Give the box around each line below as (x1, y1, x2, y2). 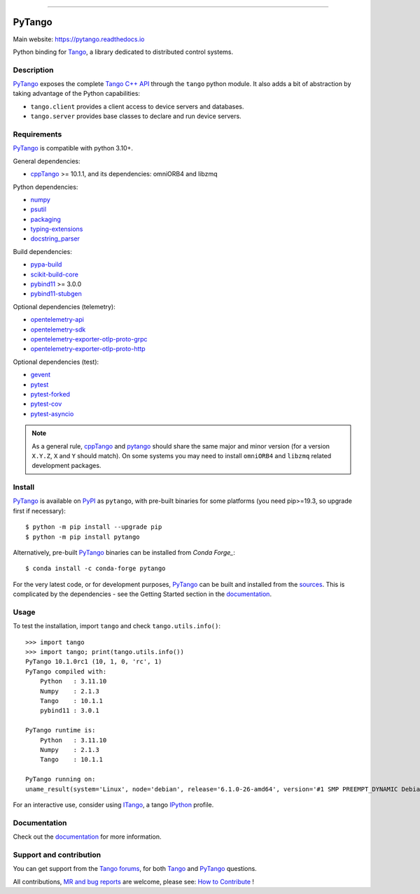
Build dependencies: (13, 247, 73, 255)
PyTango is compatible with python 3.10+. (13, 144, 133, 152)
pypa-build (30, 260, 62, 269)
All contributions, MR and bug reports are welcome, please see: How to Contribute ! (13, 877, 255, 886)
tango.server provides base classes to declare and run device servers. (30, 112, 241, 120)
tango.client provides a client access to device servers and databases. (30, 102, 244, 111)
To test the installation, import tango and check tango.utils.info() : (13, 622, 220, 630)
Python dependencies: (13, 183, 78, 191)
